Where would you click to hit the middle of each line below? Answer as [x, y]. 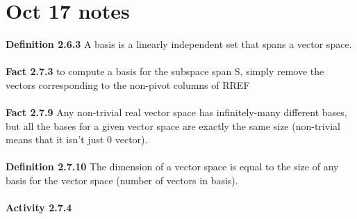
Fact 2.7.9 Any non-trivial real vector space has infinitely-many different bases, [176, 112]
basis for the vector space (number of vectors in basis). [122, 180]
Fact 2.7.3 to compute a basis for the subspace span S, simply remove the [165, 71]
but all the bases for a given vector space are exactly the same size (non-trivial [173, 125]
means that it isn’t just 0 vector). [77, 139]
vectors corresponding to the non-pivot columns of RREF [128, 84]
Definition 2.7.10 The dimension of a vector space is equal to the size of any [172, 167]
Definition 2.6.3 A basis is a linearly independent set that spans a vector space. [179, 44]
